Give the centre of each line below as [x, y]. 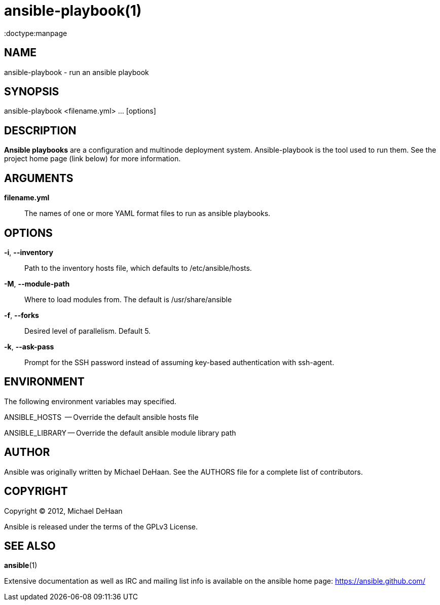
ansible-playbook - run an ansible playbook [77, 72]
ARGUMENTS [39, 178]
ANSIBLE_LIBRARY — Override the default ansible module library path [120, 433]
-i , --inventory [29, 252]
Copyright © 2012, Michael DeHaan [63, 511]
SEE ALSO [30, 546]
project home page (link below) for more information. [93, 159]
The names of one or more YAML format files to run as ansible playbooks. [148, 213]
